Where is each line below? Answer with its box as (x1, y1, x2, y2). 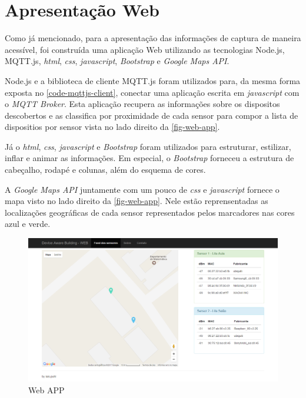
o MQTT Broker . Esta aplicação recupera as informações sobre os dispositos (5, 98, 280, 110)
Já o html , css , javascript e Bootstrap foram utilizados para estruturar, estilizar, (5, 140, 291, 152)
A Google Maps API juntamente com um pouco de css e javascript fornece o (5, 183, 280, 195)
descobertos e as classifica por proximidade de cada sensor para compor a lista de (5, 109, 298, 121)
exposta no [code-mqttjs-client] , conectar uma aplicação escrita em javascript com (5, 86, 300, 98)
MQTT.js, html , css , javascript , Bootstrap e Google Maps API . (5, 55, 229, 67)
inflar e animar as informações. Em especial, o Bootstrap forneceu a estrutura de (5, 152, 294, 164)
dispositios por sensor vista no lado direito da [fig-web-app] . (5, 121, 220, 133)
